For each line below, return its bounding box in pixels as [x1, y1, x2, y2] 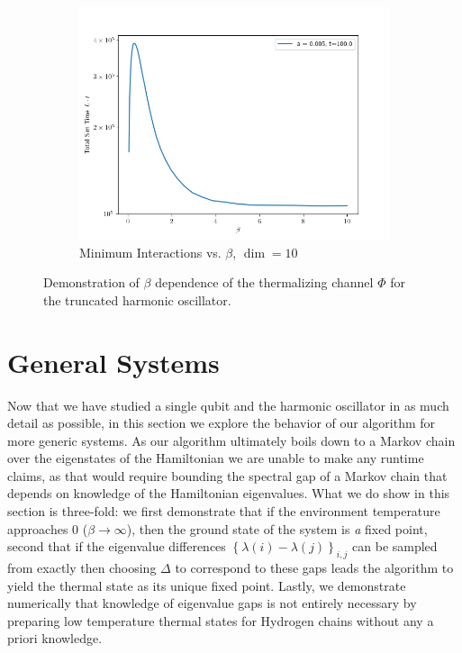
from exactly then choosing [7, 558, 157, 577]
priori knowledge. [7, 629, 103, 648]
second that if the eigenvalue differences [7, 537, 226, 556]
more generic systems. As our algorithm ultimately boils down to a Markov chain [7, 431, 456, 449]
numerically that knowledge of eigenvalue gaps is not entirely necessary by [7, 594, 417, 612]
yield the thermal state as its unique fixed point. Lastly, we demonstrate [7, 576, 406, 594]
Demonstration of [43, 273, 140, 292]
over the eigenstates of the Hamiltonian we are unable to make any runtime [7, 449, 424, 467]
